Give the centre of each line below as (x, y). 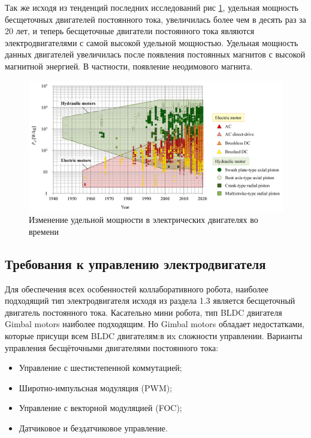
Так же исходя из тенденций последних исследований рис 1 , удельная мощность (152, 7)
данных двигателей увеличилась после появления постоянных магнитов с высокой (155, 54)
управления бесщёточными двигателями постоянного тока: (112, 347)
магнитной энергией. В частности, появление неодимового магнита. (129, 66)
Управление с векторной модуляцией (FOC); (100, 408)
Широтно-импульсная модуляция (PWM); (96, 387)
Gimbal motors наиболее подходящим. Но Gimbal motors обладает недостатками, (155, 324)
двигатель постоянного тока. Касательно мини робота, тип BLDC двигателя (144, 312)
